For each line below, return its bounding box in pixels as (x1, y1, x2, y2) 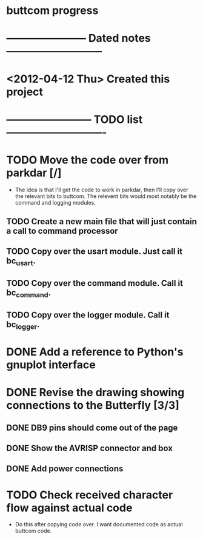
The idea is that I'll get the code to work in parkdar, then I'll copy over (15, 186, 189, 193)
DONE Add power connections (6, 464, 124, 474)
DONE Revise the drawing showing (6, 386, 185, 400)
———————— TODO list (6, 113, 143, 126)
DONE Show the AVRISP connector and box (6, 443, 173, 453)
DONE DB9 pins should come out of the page (6, 422, 178, 433)
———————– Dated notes (6, 31, 151, 45)
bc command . (6, 288, 52, 300)
